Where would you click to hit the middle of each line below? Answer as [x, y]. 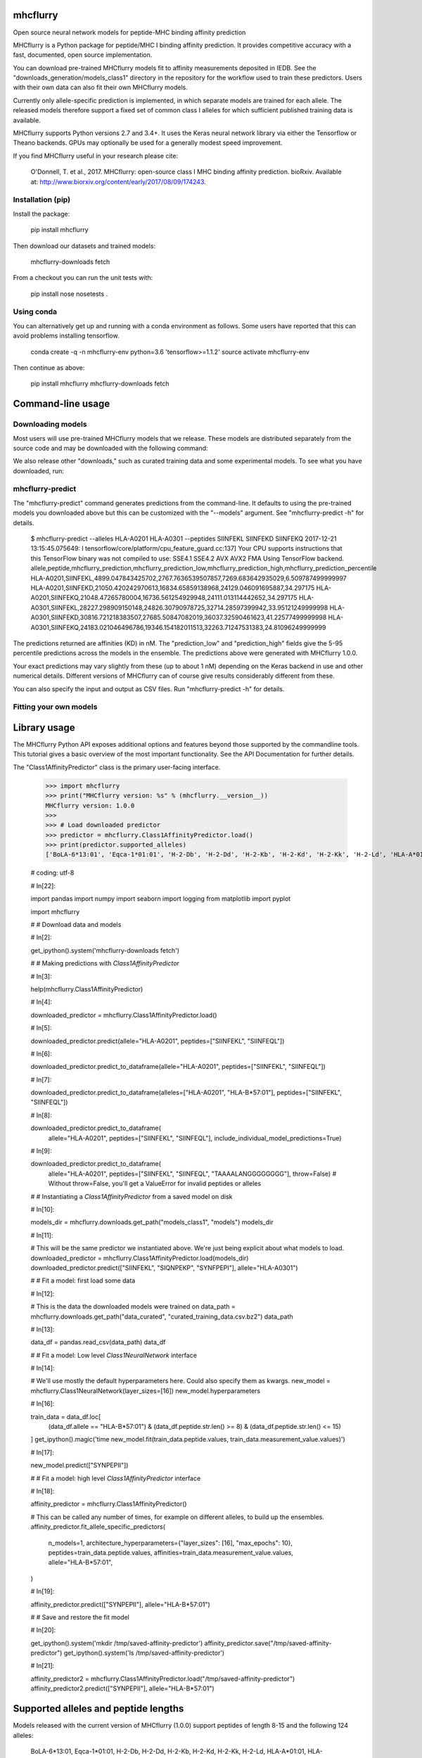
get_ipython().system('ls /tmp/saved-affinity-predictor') [144, 1653]
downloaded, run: [39, 470]
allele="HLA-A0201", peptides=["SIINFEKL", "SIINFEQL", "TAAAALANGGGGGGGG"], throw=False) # [192, 1174]
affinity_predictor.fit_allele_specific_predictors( [98, 1527]
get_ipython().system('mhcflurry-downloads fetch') [105, 950]
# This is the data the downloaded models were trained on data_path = [133, 1307]
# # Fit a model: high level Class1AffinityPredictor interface [116, 1478]
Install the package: [41, 214]
